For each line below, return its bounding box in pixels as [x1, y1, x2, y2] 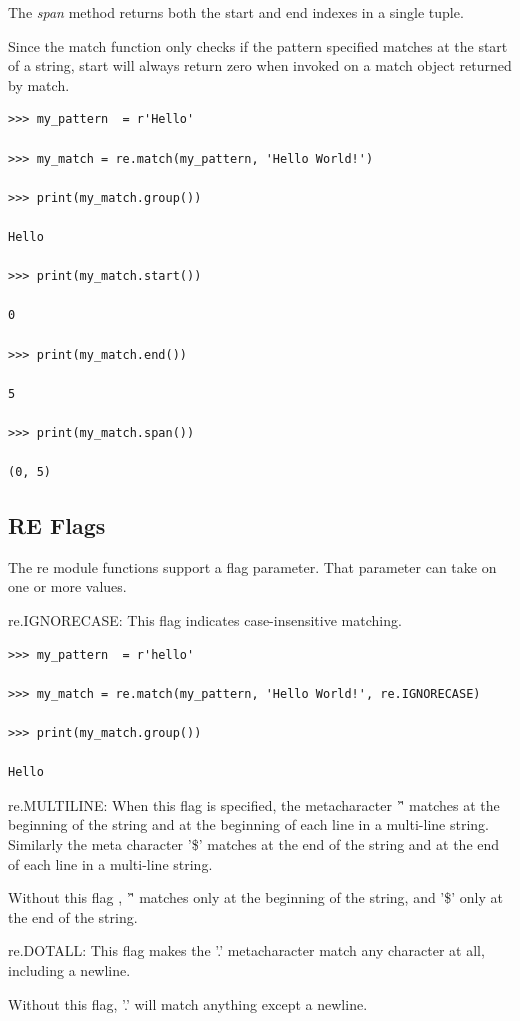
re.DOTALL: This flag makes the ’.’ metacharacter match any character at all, [8, 940, 485, 961]
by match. [8, 74, 70, 95]
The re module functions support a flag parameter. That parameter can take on [8, 556, 497, 577]
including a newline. [8, 959, 131, 980]
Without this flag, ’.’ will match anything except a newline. [8, 993, 368, 1014]
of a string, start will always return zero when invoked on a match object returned [8, 55, 512, 76]
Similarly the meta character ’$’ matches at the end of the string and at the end [8, 833, 500, 854]
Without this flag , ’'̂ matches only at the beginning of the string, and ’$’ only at [8, 887, 503, 908]
